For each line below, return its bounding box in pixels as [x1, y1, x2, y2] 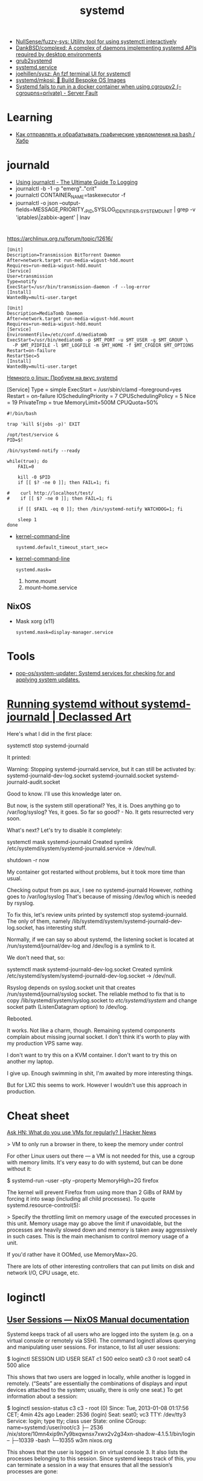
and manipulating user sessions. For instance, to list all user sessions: [7, 1343, 181, 1351]
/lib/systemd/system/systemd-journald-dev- [71, 917, 182, 925]
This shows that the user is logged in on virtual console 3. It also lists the [7, 1448, 188, 1456]
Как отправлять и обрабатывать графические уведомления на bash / [15, 131, 195, 138]
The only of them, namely [7, 917, 71, 925]
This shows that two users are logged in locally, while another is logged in [7, 1374, 191, 1381]
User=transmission [7, 273, 53, 279]
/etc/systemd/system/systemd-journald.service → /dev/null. [7, 845, 156, 852]
